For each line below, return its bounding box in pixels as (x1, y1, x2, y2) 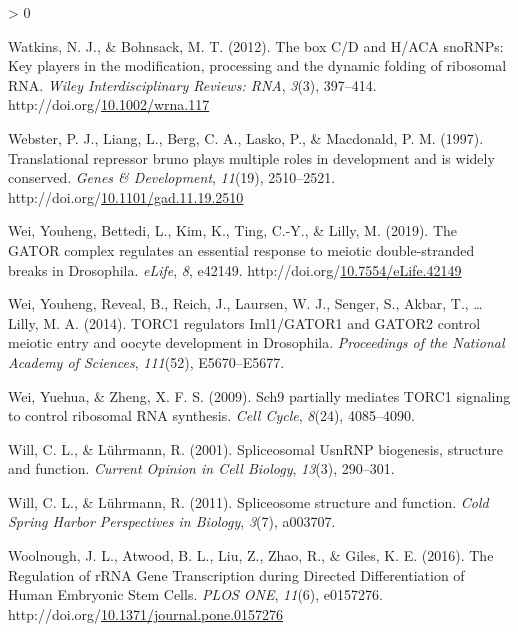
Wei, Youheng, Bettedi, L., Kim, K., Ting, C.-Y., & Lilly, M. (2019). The (8, 220, 458, 241)
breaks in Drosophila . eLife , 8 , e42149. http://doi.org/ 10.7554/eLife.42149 (8, 259, 462, 280)
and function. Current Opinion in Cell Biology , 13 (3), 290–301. (8, 458, 395, 479)
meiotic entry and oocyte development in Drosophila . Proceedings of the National (8, 332, 505, 353)
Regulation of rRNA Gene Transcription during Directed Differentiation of (8, 564, 465, 585)
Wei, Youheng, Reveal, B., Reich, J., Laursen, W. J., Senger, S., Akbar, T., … (8, 293, 483, 314)
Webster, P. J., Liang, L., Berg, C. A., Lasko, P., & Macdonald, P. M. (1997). (8, 127, 484, 148)
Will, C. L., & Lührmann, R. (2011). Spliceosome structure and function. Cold (8, 491, 489, 512)
